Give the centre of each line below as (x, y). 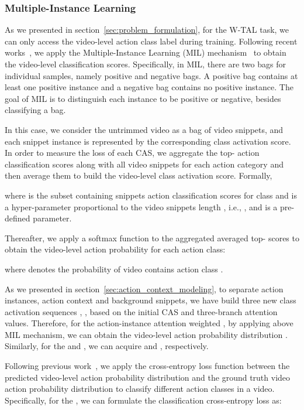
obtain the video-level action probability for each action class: (115, 249)
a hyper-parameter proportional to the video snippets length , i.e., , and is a (141, 206)
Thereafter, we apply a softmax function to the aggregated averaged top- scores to (152, 238)
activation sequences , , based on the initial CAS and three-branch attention (141, 311)
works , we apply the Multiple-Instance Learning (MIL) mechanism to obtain (146, 52)
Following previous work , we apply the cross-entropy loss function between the (147, 366)
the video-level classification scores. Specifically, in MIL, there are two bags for (145, 64)
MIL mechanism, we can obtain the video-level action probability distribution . (146, 334)
